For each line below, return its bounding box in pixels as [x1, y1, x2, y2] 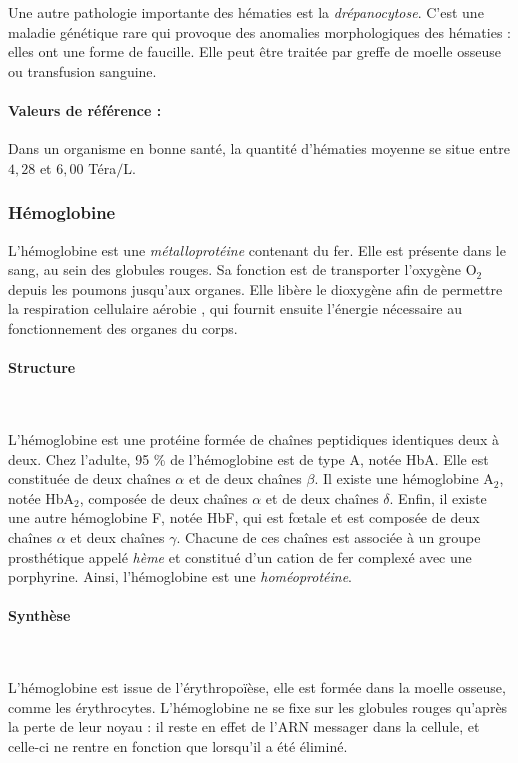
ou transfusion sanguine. [8, 60, 157, 81]
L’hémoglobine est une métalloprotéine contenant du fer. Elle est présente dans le [8, 239, 506, 260]
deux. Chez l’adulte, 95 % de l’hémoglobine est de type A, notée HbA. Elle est [8, 448, 489, 469]
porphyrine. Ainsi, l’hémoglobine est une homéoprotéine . [8, 566, 353, 587]
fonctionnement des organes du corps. [8, 317, 238, 338]
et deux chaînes [70, 526, 165, 547]
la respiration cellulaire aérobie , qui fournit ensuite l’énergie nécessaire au [8, 298, 463, 319]
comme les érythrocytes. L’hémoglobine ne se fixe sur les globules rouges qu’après [8, 696, 508, 717]
